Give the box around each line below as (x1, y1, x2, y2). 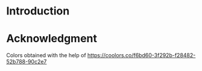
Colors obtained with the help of (6, 52, 86, 59)
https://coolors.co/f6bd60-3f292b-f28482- (87, 52, 196, 59)
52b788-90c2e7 (6, 58, 47, 66)
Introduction (6, 4, 70, 18)
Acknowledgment (6, 32, 98, 46)
